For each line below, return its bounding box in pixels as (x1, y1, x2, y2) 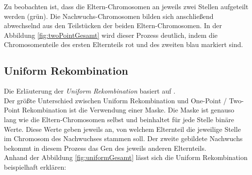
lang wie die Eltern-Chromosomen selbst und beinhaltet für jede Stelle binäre (4, 114, 234, 124)
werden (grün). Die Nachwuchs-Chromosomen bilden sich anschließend (4, 11, 214, 21)
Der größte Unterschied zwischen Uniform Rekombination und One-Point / (4, 95, 227, 105)
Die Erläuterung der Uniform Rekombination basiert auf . (4, 86, 176, 96)
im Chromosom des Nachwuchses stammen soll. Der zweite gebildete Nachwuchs (4, 133, 243, 143)
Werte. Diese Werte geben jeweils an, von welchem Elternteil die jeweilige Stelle (4, 124, 241, 134)
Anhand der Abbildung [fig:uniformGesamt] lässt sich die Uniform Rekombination (4, 152, 248, 162)
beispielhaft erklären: (4, 161, 67, 172)
